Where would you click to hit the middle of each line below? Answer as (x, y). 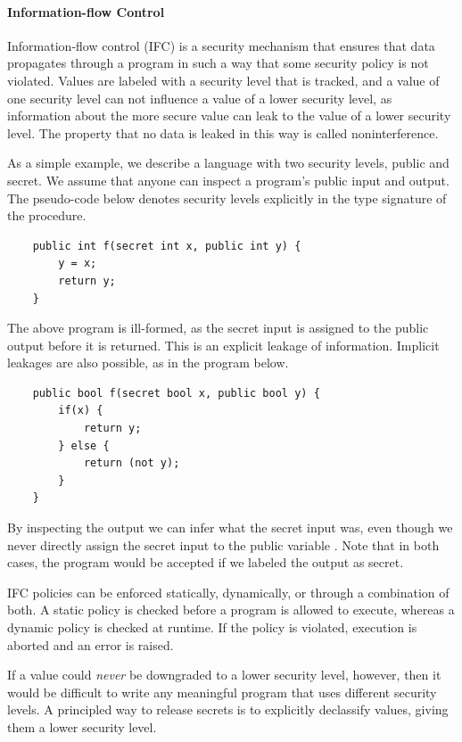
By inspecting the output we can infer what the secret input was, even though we (230, 528)
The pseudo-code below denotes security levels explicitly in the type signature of (227, 198)
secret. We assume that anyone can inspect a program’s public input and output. (228, 180)
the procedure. (47, 215)
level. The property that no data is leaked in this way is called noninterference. (223, 132)
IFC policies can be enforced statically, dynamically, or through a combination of (228, 592)
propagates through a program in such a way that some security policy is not (218, 63)
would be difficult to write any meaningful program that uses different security (222, 692)
